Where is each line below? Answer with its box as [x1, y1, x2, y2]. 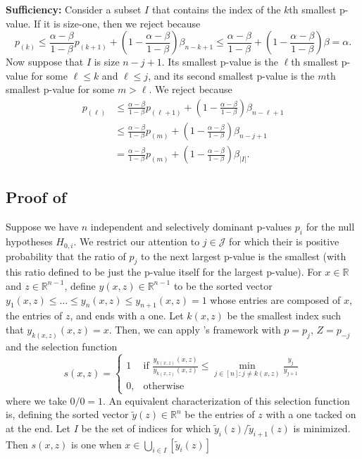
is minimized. [293, 420, 351, 435]
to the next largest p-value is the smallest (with [141, 248, 347, 263]
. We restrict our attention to [73, 234, 200, 249]
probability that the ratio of [6, 248, 126, 263]
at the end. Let [6, 420, 70, 435]
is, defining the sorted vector [6, 407, 129, 422]
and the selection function [6, 338, 118, 353]
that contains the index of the [151, 2, 281, 16]
